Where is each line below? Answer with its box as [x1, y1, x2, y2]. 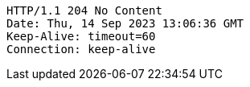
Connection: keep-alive [6, 43, 156, 56]
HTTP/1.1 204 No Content [6, 4, 162, 17]
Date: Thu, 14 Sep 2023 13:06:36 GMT [6, 17, 244, 30]
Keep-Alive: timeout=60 [6, 30, 156, 43]
